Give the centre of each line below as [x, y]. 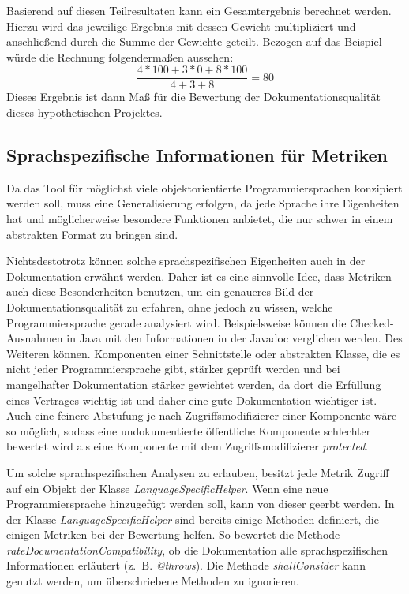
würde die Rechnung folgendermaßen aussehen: [120, 56]
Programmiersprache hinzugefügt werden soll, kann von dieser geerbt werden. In [201, 504]
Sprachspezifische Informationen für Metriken [197, 155]
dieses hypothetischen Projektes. [84, 112]
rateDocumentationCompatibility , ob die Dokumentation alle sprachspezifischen [197, 549]
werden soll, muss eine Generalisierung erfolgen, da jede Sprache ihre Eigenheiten [203, 203]
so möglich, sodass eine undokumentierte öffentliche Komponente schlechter [189, 430]
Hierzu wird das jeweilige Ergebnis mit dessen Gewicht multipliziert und [181, 26]
